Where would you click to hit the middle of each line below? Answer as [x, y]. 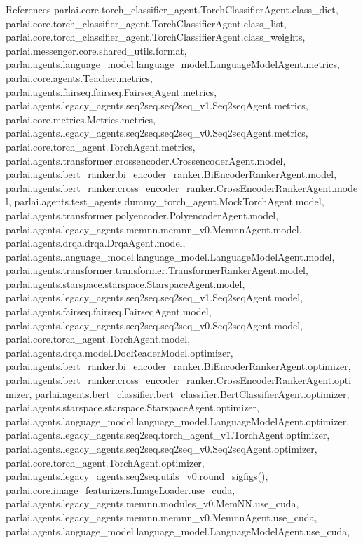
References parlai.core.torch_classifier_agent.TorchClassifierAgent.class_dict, [172, 9]
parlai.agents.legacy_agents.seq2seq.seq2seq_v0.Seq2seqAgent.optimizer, [162, 448]
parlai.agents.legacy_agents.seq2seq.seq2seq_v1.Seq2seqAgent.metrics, [157, 105]
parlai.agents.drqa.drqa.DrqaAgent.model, [96, 243]
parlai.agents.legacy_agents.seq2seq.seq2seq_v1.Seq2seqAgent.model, [155, 297]
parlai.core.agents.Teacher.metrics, [79, 77]
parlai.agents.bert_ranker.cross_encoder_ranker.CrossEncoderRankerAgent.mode [182, 187]
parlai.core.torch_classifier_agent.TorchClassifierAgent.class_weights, [156, 37]
